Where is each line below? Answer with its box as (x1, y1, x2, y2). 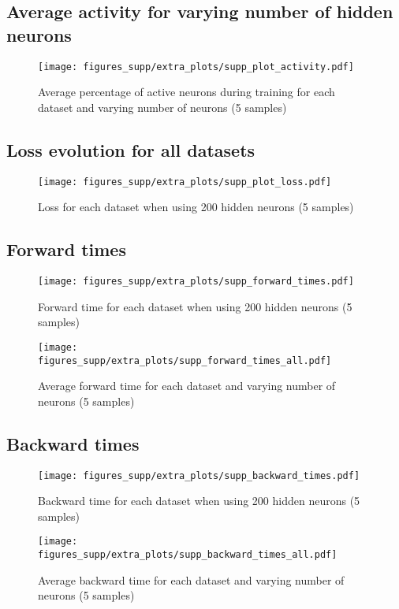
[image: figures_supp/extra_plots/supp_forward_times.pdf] (38, 276, 354, 288)
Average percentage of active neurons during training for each (38, 84, 335, 100)
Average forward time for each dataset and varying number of (38, 377, 336, 394)
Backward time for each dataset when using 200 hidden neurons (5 (38, 492, 360, 509)
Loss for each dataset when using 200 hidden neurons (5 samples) (38, 199, 354, 215)
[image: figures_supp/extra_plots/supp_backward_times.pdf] (38, 470, 360, 481)
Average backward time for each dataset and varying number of (38, 571, 345, 588)
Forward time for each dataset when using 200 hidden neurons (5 (38, 298, 352, 314)
